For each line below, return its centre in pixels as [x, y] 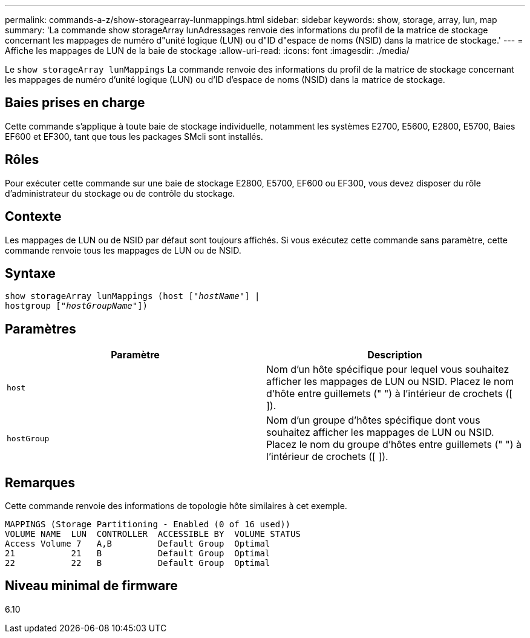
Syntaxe [30, 273]
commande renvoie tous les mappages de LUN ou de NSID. [123, 250]
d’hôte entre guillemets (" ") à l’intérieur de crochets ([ [390, 394]
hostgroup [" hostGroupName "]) [77, 306]
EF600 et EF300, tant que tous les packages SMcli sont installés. [134, 136]
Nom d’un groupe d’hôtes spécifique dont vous [373, 420]
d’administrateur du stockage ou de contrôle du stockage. [120, 193]
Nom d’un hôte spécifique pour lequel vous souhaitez [388, 370]
